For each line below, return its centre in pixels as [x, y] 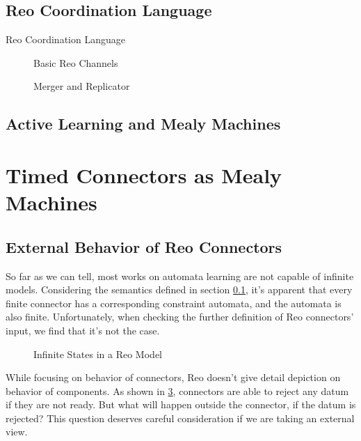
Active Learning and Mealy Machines [143, 124]
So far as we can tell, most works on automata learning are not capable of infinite [180, 276]
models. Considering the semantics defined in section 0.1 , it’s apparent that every [179, 289]
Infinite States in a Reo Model [98, 354]
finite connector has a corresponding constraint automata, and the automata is [174, 303]
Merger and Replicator [82, 86]
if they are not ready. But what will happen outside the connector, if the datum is [181, 404]
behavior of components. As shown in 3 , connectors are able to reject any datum [177, 390]
